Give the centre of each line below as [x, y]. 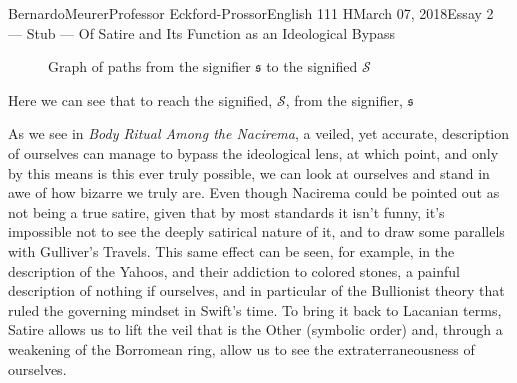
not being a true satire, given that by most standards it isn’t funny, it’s [226, 211]
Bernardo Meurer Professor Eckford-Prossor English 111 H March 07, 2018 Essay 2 [251, 13]
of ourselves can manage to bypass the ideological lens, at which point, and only [253, 152]
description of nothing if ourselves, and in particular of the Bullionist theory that [256, 290]
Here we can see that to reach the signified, [140, 99]
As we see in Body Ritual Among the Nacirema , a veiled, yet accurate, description [258, 133]
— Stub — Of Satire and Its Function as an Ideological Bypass [201, 32]
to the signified [312, 66]
